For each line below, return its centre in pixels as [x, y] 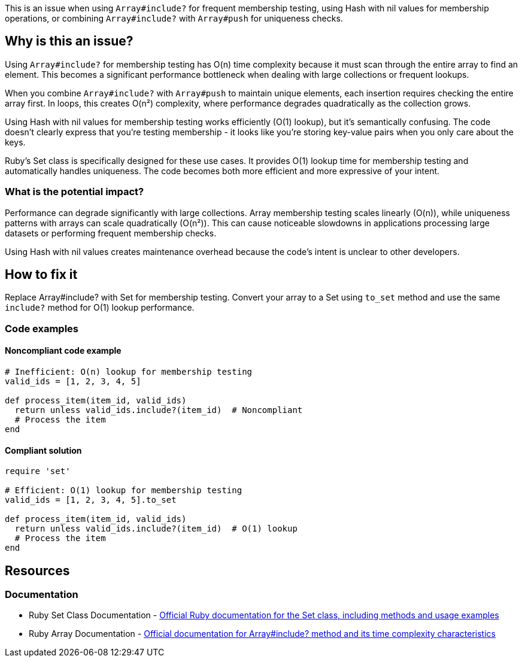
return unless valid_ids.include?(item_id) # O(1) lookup [156, 529]
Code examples [42, 328]
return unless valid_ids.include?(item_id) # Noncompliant [159, 410]
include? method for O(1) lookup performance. [100, 308]
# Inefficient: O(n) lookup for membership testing [129, 372]
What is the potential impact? [75, 192]
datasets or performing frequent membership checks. [111, 233]
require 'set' [38, 471]
